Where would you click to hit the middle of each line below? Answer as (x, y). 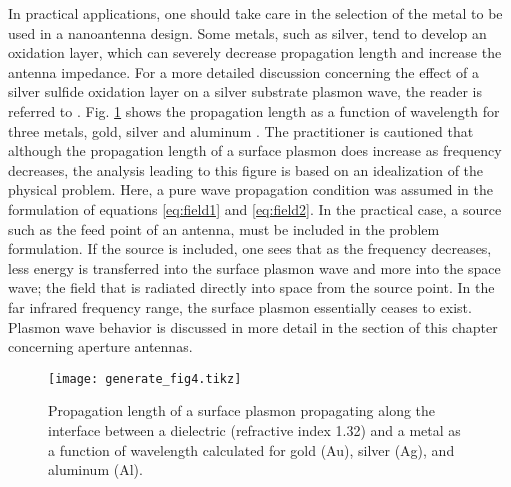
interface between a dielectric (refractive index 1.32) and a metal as (254, 429)
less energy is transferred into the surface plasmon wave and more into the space (254, 267)
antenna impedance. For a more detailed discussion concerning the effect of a (244, 71)
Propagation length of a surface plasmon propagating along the (242, 410)
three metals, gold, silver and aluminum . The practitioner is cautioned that (241, 130)
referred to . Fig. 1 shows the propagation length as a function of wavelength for (254, 110)
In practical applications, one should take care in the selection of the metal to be (255, 13)
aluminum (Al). (95, 469)
